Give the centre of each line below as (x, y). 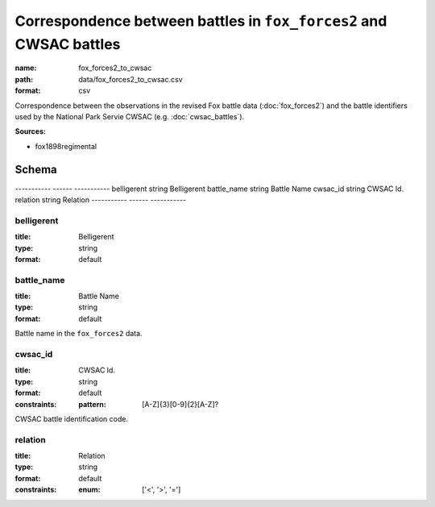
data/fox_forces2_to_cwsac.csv (130, 79)
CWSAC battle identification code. (72, 418)
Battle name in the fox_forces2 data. (79, 334)
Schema (36, 169)
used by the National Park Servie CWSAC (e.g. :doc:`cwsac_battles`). (130, 116)
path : (24, 79)
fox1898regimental (66, 146)
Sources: (30, 131)
